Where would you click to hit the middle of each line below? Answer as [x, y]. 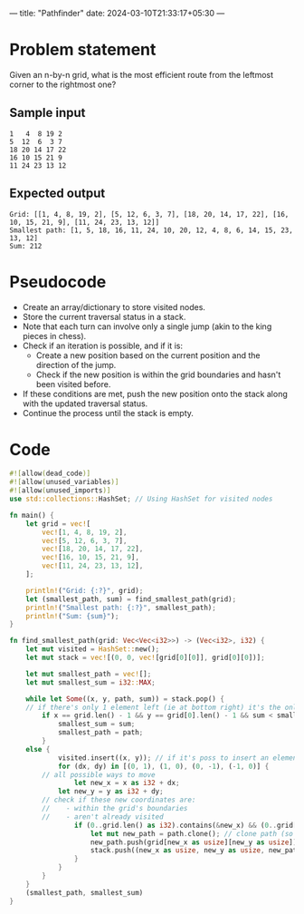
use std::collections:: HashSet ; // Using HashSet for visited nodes [141, 499]
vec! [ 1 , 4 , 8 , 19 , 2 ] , [85, 532]
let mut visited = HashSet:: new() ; [93, 649]
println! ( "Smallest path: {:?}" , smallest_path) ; [121, 608]
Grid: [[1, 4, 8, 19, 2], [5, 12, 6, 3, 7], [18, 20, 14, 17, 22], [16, [149, 214]
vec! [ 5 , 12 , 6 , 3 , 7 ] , [85, 540]
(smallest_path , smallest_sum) [85, 892]
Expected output [57, 194]
